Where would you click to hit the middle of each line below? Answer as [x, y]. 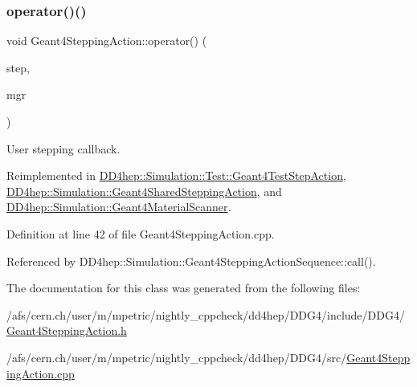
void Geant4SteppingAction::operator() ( [107, 41]
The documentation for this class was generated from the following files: [184, 288]
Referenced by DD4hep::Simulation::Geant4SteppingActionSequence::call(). [191, 261]
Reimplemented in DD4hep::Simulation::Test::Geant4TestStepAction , [176, 175]
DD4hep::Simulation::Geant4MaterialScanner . [119, 207]
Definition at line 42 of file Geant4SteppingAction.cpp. [141, 233]
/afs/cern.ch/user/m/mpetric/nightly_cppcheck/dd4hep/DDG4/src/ [177, 357]
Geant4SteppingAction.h [67, 330]
